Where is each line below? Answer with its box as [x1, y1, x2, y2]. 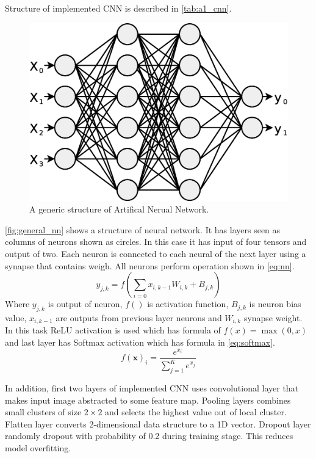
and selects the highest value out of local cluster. [105, 405, 287, 418]
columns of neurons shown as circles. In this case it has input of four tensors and [5, 235, 307, 248]
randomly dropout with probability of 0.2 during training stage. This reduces [5, 429, 293, 442]
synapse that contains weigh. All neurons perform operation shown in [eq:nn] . [5, 259, 295, 272]
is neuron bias [249, 297, 301, 310]
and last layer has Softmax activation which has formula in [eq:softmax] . [5, 336, 275, 349]
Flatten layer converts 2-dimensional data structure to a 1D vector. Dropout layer [5, 417, 311, 430]
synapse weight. [243, 311, 303, 324]
